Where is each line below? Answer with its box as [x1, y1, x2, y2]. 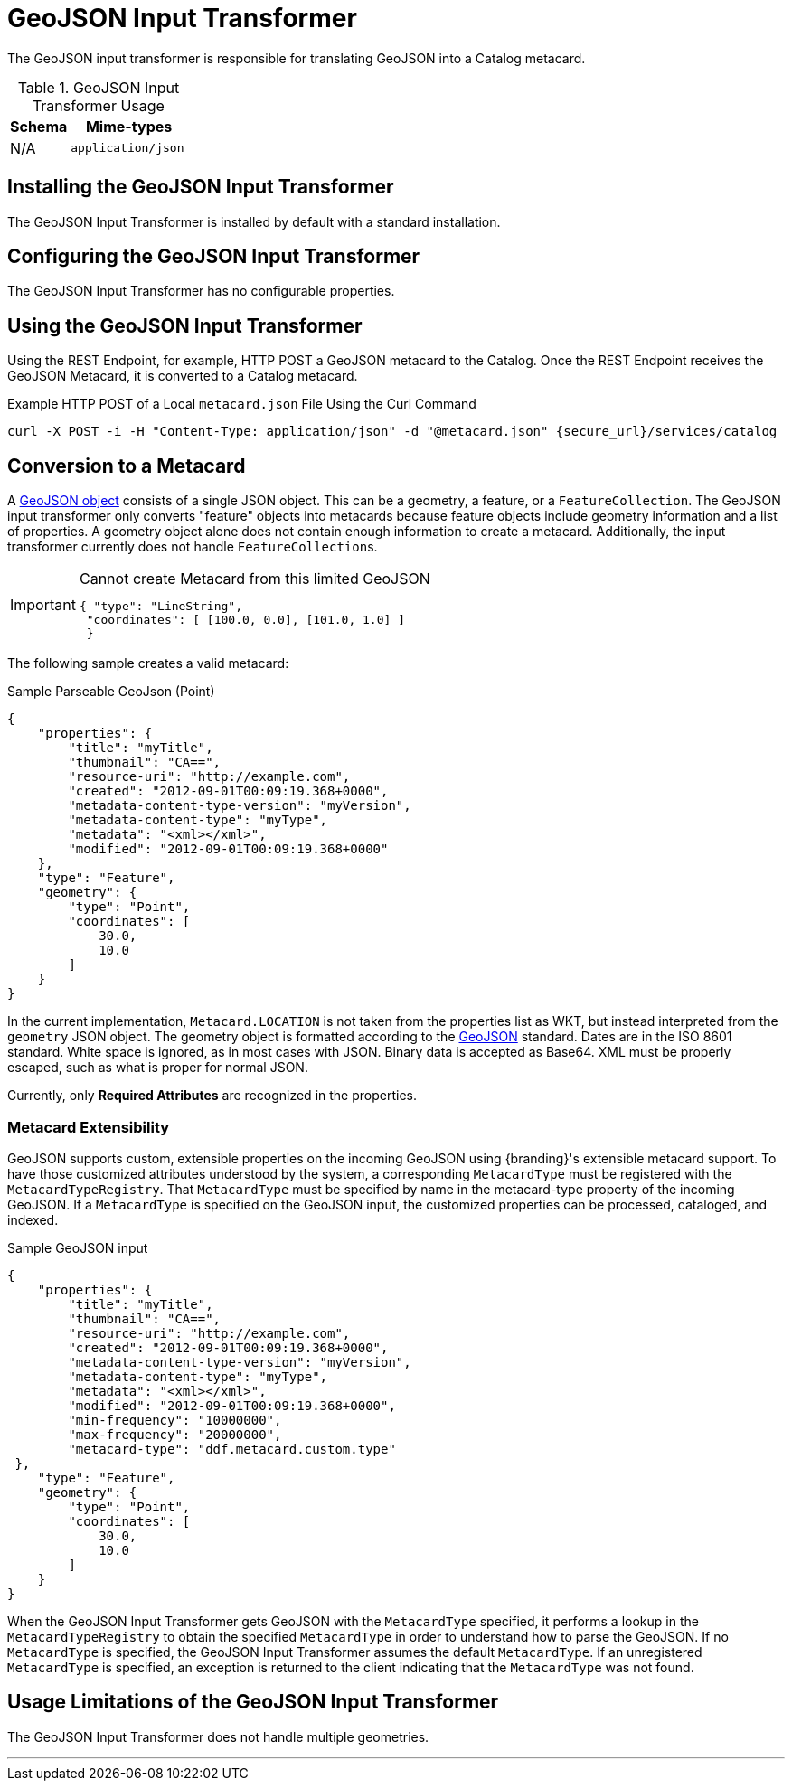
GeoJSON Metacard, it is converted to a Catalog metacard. [7, 368, 358, 384]
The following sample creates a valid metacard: [7, 655, 289, 672]
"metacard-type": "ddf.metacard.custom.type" [68, 1441, 396, 1456]
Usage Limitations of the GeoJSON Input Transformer [7, 1690, 499, 1714]
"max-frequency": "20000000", [68, 1426, 282, 1442]
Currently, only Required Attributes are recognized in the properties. [7, 1087, 417, 1104]
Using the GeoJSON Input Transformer [7, 314, 363, 337]
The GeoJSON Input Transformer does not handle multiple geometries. [7, 1728, 429, 1745]
